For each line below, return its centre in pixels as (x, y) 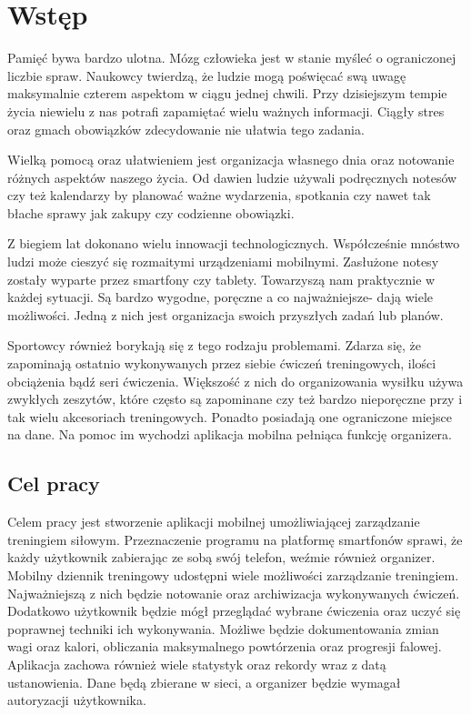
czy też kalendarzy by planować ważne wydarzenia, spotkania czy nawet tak (219, 195)
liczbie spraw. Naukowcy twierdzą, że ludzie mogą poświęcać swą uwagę (207, 75)
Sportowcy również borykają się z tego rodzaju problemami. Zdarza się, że (214, 345)
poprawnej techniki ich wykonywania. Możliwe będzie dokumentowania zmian (223, 628)
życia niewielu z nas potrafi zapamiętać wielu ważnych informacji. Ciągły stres (226, 111)
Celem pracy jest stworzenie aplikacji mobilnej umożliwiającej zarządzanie (214, 522)
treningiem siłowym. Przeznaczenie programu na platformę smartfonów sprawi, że (235, 539)
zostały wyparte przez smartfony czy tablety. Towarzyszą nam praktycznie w (221, 279)
